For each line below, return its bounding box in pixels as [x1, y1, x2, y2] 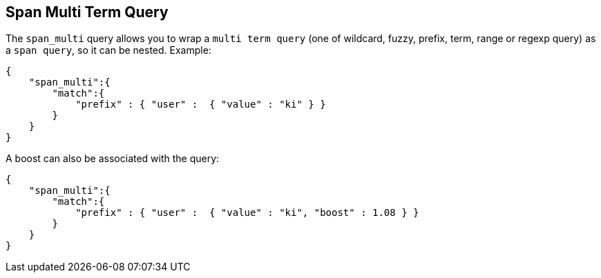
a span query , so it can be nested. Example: [6, 44, 211, 57]
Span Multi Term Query [6, 3, 169, 21]
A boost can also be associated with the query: [6, 152, 220, 165]
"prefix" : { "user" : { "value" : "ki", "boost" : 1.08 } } [75, 207, 419, 219]
